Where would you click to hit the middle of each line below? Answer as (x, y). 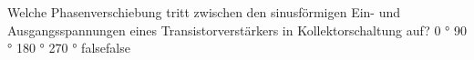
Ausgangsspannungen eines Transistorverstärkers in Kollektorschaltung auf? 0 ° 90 (237, 30)
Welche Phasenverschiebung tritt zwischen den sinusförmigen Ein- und (204, 12)
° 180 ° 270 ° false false (69, 48)
